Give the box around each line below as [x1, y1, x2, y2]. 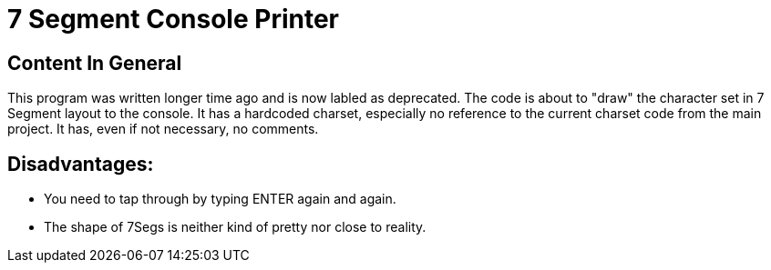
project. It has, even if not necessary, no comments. [7, 121, 319, 137]
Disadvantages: [7, 152, 154, 175]
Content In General [7, 51, 182, 75]
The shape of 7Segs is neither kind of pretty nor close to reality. [44, 219, 427, 235]
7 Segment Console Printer [7, 4, 339, 35]
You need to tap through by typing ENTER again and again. [44, 191, 396, 207]
